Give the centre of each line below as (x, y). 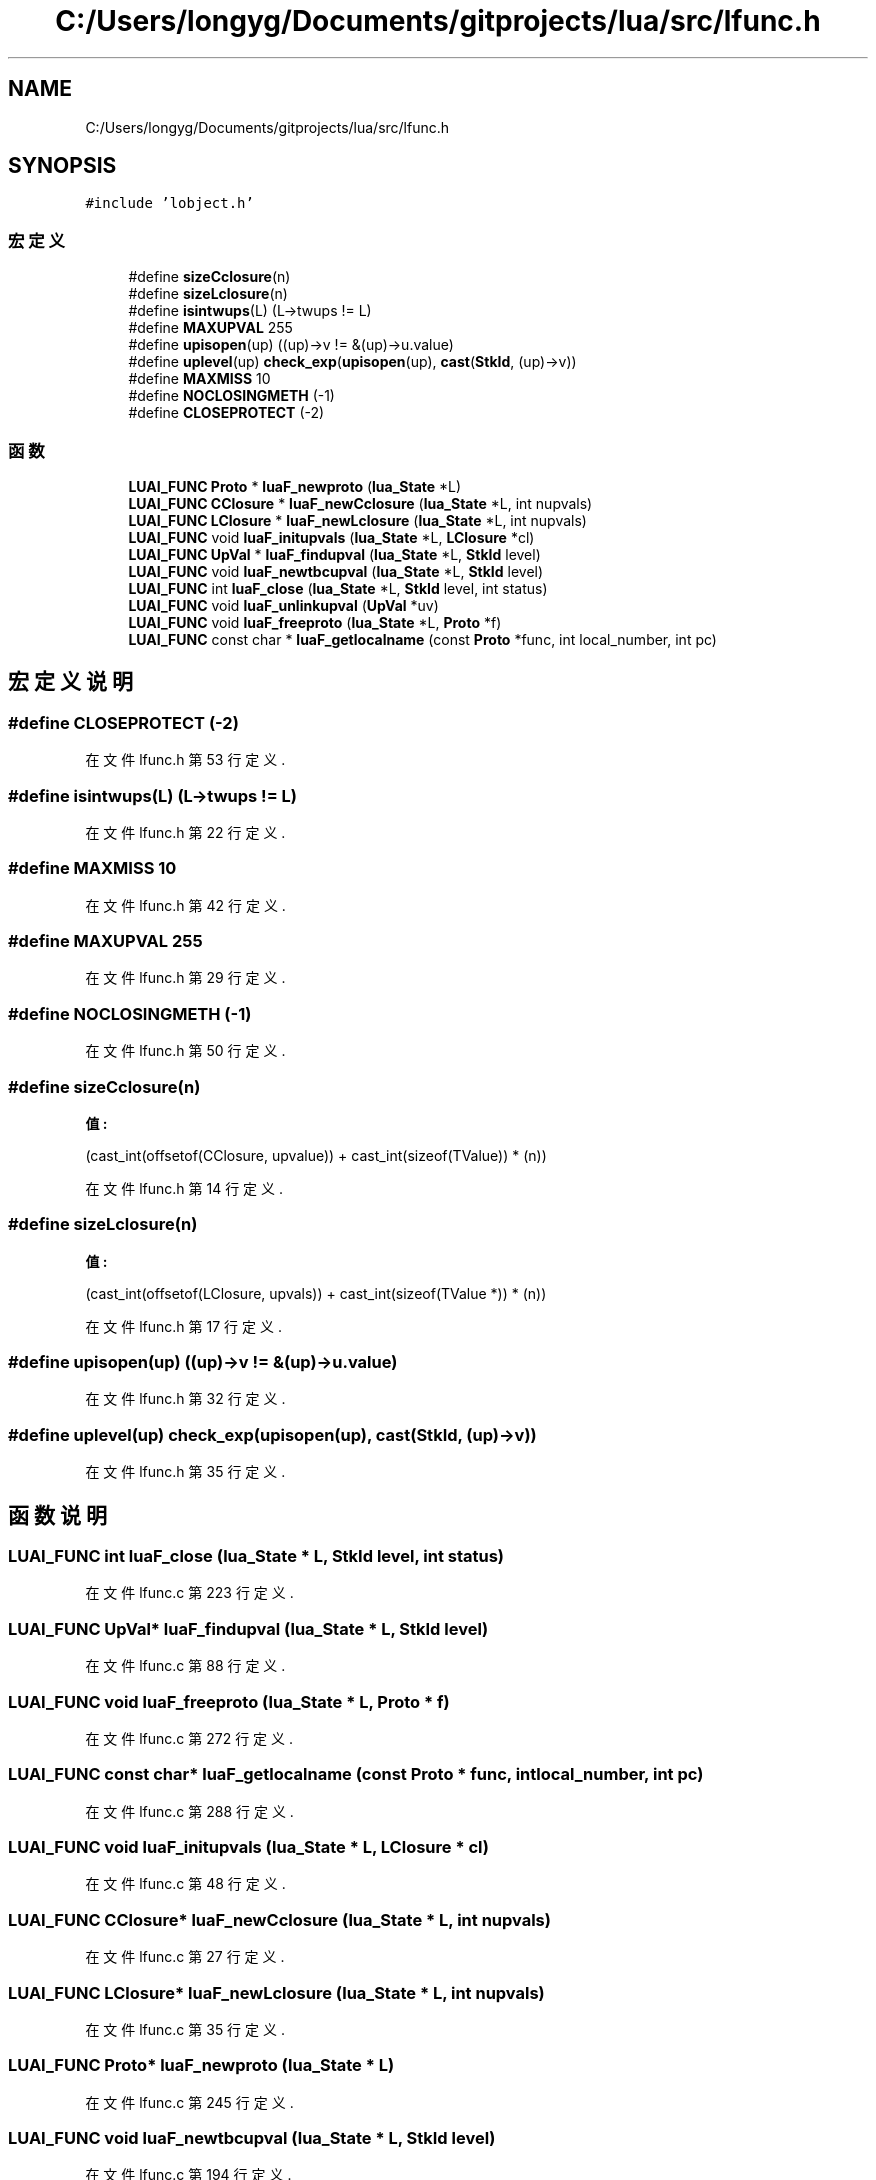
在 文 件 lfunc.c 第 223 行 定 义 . (189, 1593)
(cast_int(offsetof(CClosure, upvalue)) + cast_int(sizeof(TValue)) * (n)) (316, 1155)
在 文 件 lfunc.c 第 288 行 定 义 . (189, 1811)
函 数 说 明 (57, 1515)
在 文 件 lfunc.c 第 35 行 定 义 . (185, 2029)
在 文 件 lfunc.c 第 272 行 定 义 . (189, 1738)
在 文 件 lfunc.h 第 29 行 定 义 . (185, 978)
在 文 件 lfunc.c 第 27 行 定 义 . (185, 1957)
